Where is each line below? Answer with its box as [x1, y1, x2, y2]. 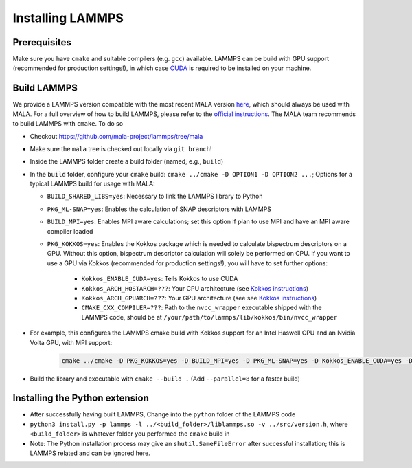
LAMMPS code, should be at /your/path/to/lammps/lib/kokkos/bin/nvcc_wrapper [81, 313, 338, 321]
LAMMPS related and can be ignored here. [30, 449, 150, 457]
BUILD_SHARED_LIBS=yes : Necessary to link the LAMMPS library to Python [47, 192, 264, 201]
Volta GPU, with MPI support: [30, 338, 113, 346]
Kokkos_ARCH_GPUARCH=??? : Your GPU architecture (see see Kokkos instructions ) [81, 294, 317, 302]
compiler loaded [47, 227, 93, 235]
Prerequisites [12, 36, 71, 48]
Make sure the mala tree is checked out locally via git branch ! [30, 144, 212, 153]
